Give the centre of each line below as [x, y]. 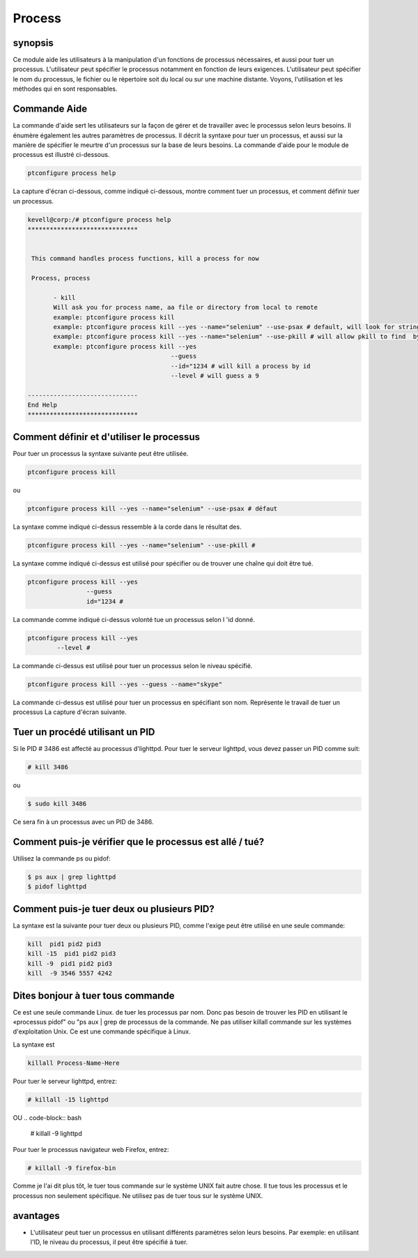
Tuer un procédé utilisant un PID [84, 732]
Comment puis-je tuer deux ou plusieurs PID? [114, 909]
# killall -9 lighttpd [56, 1134]
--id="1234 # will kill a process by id [241, 366]
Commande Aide [50, 109]
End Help [42, 405]
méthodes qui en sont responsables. [65, 89]
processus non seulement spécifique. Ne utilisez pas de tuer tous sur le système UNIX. [138, 1195]
